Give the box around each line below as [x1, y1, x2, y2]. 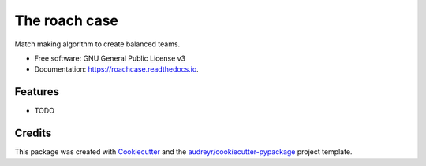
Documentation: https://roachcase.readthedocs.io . [34, 65, 199, 74]
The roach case [14, 12, 118, 29]
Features [14, 85, 59, 98]
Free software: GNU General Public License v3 [34, 53, 186, 63]
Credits [14, 127, 52, 140]
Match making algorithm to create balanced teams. [14, 39, 181, 49]
